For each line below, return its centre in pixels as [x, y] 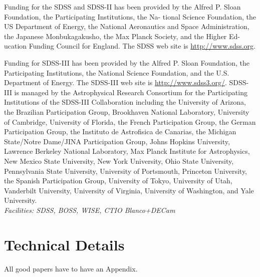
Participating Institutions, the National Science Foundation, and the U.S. [117, 72]
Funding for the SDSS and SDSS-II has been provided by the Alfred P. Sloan [122, 7]
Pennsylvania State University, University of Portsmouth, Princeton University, [125, 171]
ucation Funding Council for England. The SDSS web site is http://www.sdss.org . [130, 46]
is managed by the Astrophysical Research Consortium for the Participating [131, 92]
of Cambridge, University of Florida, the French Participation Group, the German [130, 121]
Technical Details [64, 244]
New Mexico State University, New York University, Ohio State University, [119, 161]
